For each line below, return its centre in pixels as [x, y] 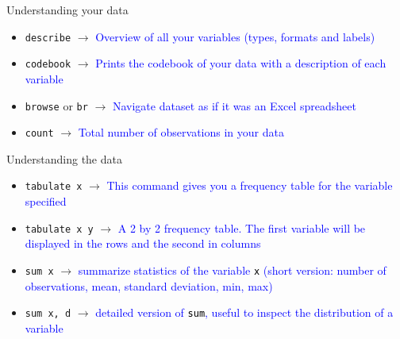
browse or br [56, 105]
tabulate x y [59, 229]
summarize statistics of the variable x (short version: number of [232, 270]
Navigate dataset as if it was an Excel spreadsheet [234, 105]
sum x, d [48, 314]
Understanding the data [64, 158]
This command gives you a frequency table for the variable [250, 185]
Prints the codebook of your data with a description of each [241, 63]
